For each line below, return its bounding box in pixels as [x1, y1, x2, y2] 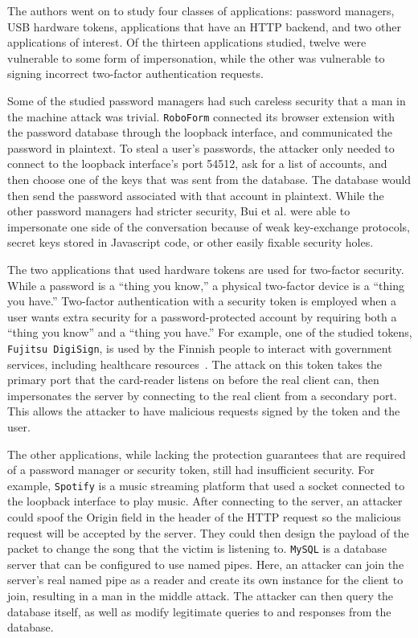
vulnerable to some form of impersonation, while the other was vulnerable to [7, 49, 385, 66]
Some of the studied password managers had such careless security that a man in [7, 92, 406, 108]
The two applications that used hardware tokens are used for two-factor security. [7, 260, 404, 277]
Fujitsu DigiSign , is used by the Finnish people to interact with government [7, 339, 392, 356]
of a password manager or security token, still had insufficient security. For [7, 461, 375, 478]
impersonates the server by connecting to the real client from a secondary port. [7, 386, 397, 403]
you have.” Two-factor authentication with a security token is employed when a [7, 292, 396, 309]
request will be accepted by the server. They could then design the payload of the [7, 524, 409, 541]
